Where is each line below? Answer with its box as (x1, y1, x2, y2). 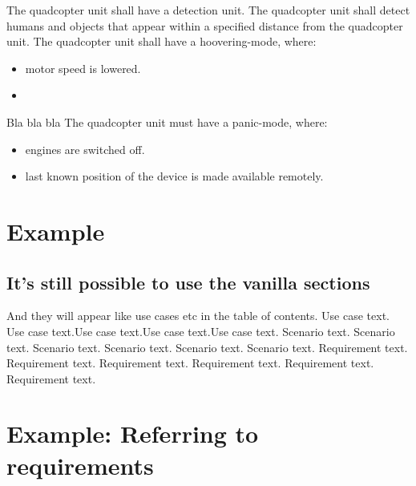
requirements (6, 448, 154, 481)
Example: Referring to (6, 417, 259, 450)
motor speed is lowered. (25, 59, 141, 76)
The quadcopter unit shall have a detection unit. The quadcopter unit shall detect (6, 2, 410, 18)
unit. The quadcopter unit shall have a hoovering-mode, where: (6, 33, 317, 50)
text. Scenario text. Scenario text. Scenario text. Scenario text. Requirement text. (6, 338, 408, 355)
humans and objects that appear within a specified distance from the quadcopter (6, 17, 403, 34)
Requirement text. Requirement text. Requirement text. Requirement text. (6, 354, 374, 371)
